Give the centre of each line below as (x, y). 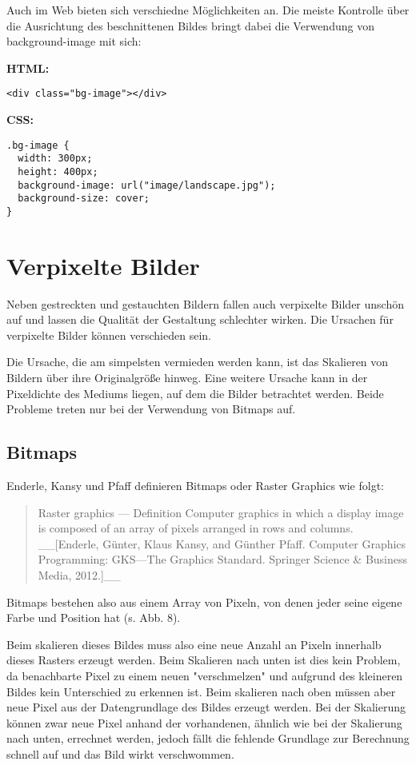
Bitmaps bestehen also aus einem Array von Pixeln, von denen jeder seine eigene (204, 602)
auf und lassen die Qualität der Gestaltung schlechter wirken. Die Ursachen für (200, 319)
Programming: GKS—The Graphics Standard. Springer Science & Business (223, 559)
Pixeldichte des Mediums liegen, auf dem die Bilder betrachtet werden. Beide (195, 393)
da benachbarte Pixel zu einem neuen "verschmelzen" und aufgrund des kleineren (205, 675)
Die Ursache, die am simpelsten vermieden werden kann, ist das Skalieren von (198, 362)
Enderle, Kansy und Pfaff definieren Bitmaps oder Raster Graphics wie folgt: (195, 486)
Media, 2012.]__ (79, 575)
